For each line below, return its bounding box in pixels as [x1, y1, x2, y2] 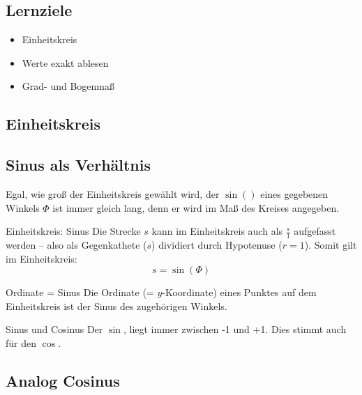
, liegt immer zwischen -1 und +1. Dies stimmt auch [123, 322, 347, 336]
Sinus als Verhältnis [6, 154, 151, 176]
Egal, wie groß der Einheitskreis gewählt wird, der [6, 186, 220, 201]
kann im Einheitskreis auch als [151, 224, 283, 238]
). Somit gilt [304, 237, 357, 251]
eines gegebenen [260, 186, 329, 201]
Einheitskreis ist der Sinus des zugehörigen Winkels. [6, 298, 227, 313]
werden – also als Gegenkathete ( [6, 237, 147, 251]
